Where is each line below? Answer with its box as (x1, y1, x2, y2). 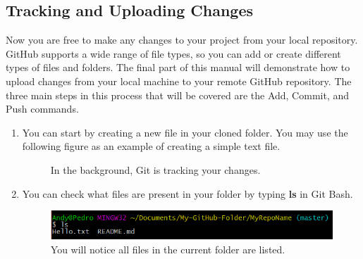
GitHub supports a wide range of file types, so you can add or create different (6, 46, 341, 61)
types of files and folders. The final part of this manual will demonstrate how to (6, 60, 350, 75)
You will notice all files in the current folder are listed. (50, 241, 285, 256)
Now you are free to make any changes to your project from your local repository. (6, 32, 358, 47)
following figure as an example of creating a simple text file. (22, 139, 281, 153)
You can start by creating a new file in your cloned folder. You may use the (22, 125, 348, 139)
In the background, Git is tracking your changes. (50, 162, 261, 177)
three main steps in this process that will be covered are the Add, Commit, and (6, 87, 350, 102)
